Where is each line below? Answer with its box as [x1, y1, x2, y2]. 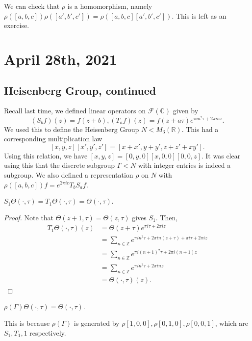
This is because [4, 317, 50, 328]
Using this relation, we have [4, 150, 88, 160]
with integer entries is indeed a [138, 160, 231, 170]
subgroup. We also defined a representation [4, 169, 133, 180]
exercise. [4, 20, 29, 30]
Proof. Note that [4, 212, 54, 222]
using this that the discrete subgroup [4, 160, 115, 170]
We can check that [4, 1, 60, 11]
